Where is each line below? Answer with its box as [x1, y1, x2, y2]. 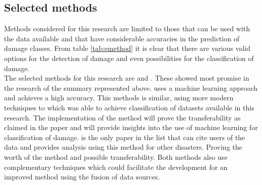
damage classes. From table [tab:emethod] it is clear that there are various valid [4, 43, 250, 53]
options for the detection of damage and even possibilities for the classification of [4, 52, 254, 63]
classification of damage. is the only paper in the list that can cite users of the [4, 132, 245, 142]
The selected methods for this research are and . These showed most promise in [4, 73, 249, 83]
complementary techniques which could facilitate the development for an [4, 161, 228, 172]
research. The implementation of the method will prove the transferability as [4, 112, 241, 122]
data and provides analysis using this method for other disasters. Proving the [4, 142, 242, 152]
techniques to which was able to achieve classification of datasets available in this [4, 102, 254, 112]
